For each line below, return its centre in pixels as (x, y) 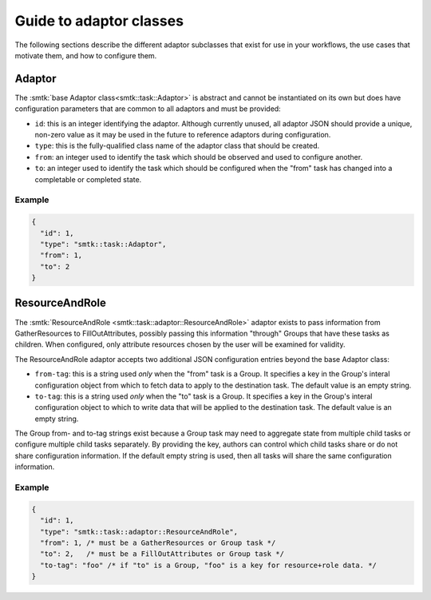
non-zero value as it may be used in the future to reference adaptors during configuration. (183, 135)
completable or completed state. (88, 179)
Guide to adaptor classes (99, 21)
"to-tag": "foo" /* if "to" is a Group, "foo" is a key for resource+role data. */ (208, 565)
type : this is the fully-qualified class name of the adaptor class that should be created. (177, 146)
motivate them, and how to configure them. (86, 55)
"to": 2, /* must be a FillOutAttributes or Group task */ (162, 554)
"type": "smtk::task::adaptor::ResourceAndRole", (139, 532)
